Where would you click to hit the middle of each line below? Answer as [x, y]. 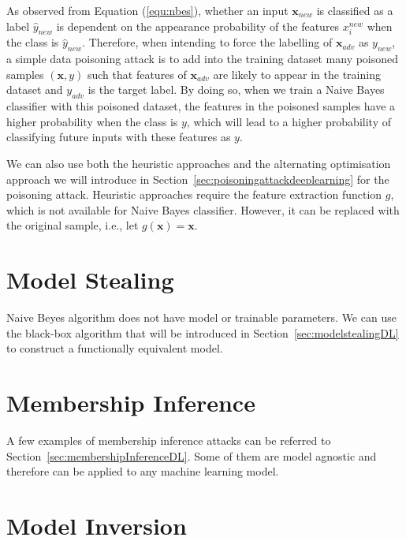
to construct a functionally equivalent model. [115, 348]
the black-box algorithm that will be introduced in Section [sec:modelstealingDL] [203, 332]
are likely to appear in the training [297, 74]
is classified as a [355, 10]
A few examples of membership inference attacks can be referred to [169, 440]
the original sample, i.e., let [73, 225]
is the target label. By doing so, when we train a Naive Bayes [236, 90]
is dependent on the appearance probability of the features [198, 26]
